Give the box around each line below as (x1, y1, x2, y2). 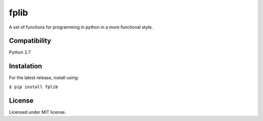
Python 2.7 (9, 49, 31, 55)
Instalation (9, 62, 42, 70)
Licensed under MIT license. (9, 109, 66, 115)
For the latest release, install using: (9, 75, 79, 81)
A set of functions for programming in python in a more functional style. (9, 24, 153, 30)
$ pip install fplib (9, 84, 58, 90)
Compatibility (9, 37, 51, 45)
